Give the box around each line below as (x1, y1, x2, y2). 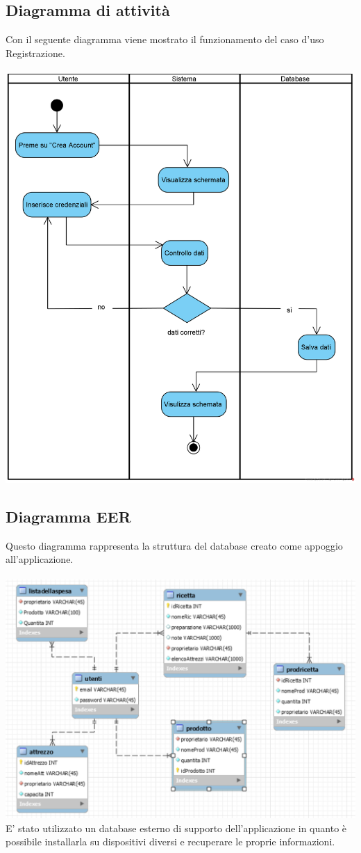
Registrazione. (6, 45, 65, 60)
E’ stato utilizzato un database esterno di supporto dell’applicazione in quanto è (6, 820, 347, 835)
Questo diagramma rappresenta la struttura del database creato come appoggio (6, 538, 343, 552)
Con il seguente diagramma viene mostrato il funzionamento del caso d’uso (6, 32, 324, 47)
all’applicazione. (6, 552, 74, 566)
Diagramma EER (6, 505, 131, 527)
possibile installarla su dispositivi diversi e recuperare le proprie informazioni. (6, 834, 335, 849)
